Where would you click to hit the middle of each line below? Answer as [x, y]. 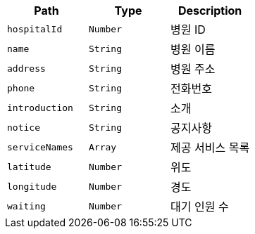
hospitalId [35, 29]
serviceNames [40, 147]
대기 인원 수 [200, 207]
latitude [29, 167]
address [26, 68]
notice [24, 127]
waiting [26, 206]
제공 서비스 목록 [210, 148]
